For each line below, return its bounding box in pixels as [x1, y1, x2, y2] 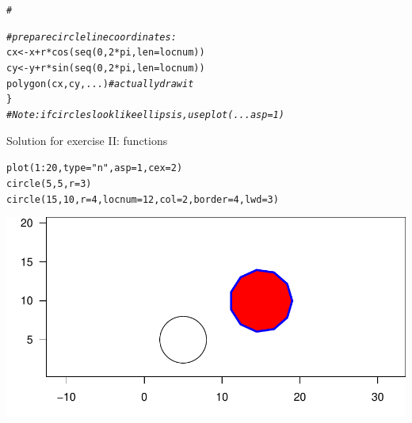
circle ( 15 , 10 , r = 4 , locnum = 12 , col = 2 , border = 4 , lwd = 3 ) [6, 193, 279, 205]
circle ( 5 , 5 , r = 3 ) [6, 177, 92, 189]
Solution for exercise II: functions [6, 131, 168, 148]
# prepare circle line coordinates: [6, 31, 177, 43]
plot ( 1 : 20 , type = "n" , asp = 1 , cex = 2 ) [6, 162, 183, 174]
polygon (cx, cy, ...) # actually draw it [6, 78, 194, 90]
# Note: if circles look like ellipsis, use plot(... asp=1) [6, 109, 284, 120]
